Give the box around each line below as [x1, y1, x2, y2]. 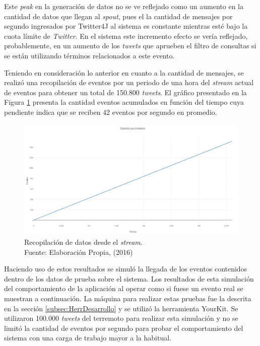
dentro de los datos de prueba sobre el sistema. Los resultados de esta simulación [4, 273, 254, 284]
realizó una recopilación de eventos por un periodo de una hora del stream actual [4, 77, 254, 88]
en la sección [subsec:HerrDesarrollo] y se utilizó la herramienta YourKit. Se [4, 303, 238, 313]
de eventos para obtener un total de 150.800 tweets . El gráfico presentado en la [4, 87, 247, 97]
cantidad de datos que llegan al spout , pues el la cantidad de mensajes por [4, 11, 233, 21]
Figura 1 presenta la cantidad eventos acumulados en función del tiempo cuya [4, 97, 244, 107]
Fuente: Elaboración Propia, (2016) [24, 246, 133, 257]
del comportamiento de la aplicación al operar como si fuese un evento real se [4, 283, 243, 294]
